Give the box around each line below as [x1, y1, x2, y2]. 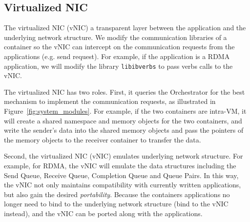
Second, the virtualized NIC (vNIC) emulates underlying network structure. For [4, 151, 243, 161]
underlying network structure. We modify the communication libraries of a [4, 32, 227, 42]
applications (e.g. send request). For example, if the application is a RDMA [4, 51, 230, 61]
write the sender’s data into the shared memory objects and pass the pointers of [4, 125, 244, 135]
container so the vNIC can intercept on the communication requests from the [4, 41, 235, 52]
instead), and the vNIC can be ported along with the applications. [4, 208, 203, 218]
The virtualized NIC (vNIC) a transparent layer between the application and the [4, 22, 246, 33]
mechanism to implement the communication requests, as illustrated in [4, 96, 216, 106]
